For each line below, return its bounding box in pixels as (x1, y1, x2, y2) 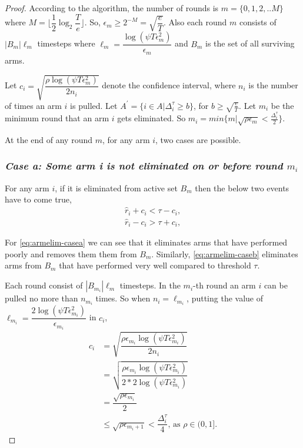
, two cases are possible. (155, 133, 241, 145)
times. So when (95, 292, 151, 304)
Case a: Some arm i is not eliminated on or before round (5, 158, 283, 173)
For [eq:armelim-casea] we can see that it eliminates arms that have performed (5, 236, 288, 248)
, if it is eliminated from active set (55, 181, 178, 194)
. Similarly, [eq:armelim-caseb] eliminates (151, 247, 298, 260)
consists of (239, 16, 277, 28)
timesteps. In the (119, 279, 181, 291)
